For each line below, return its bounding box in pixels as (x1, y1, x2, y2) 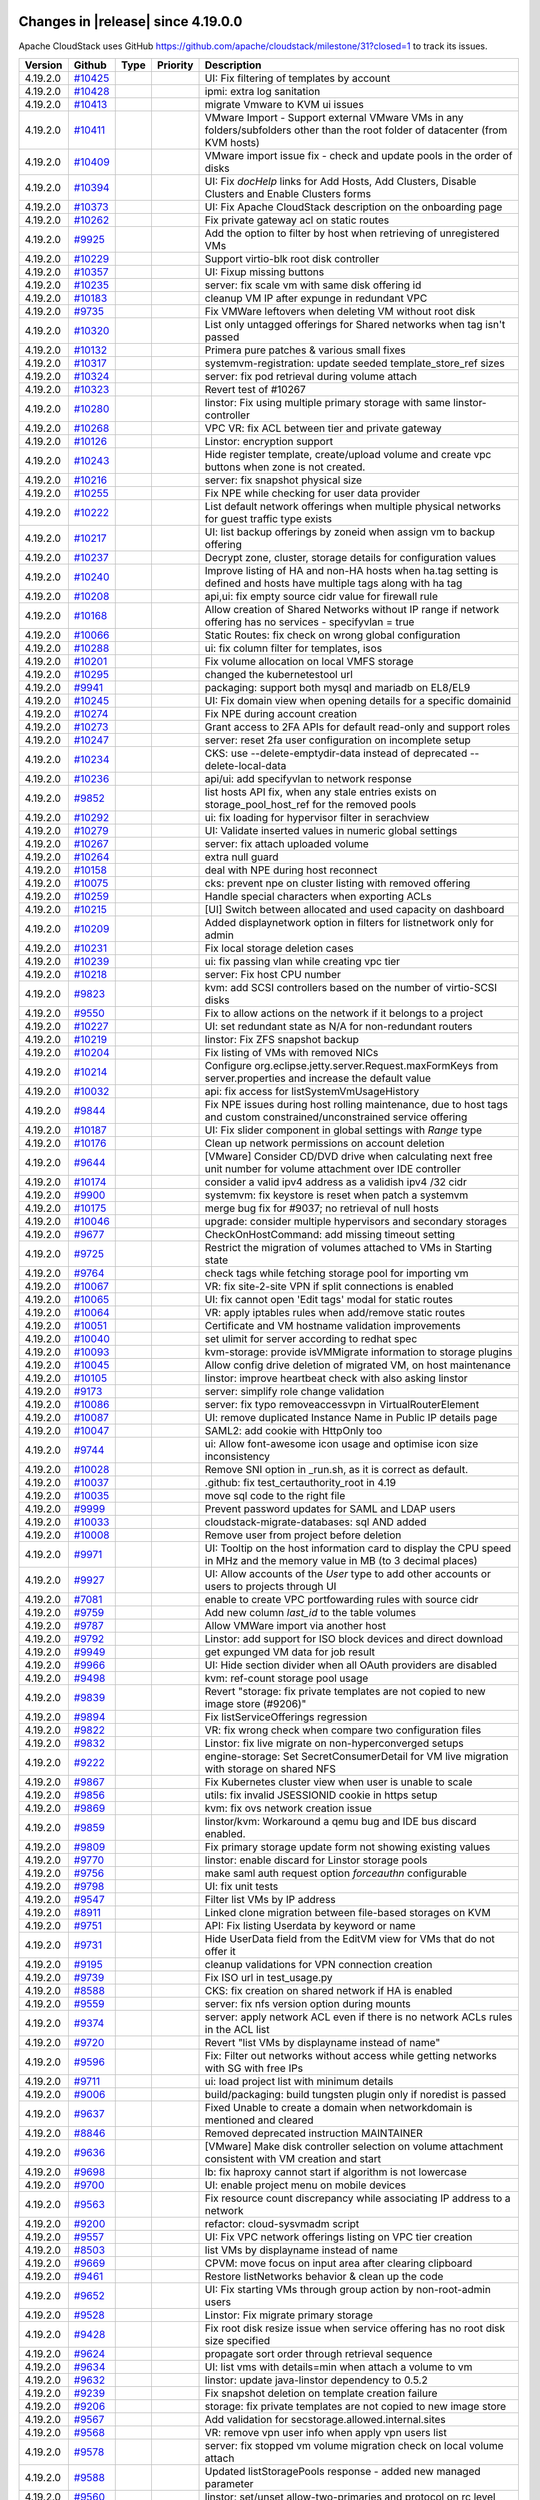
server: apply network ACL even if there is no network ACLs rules (204, 2010, 513, 2024)
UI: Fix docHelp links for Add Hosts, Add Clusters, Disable (204, 174, 477, 188)
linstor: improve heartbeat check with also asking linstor (204, 1371, 469, 1385)
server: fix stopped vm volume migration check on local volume (204, 2438, 504, 2452)
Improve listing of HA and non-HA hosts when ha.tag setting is (204, 563, 499, 577)
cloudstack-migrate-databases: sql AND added (204, 1515, 427, 1529)
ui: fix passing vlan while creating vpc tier (204, 954, 400, 968)
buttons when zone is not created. (204, 460, 366, 474)
